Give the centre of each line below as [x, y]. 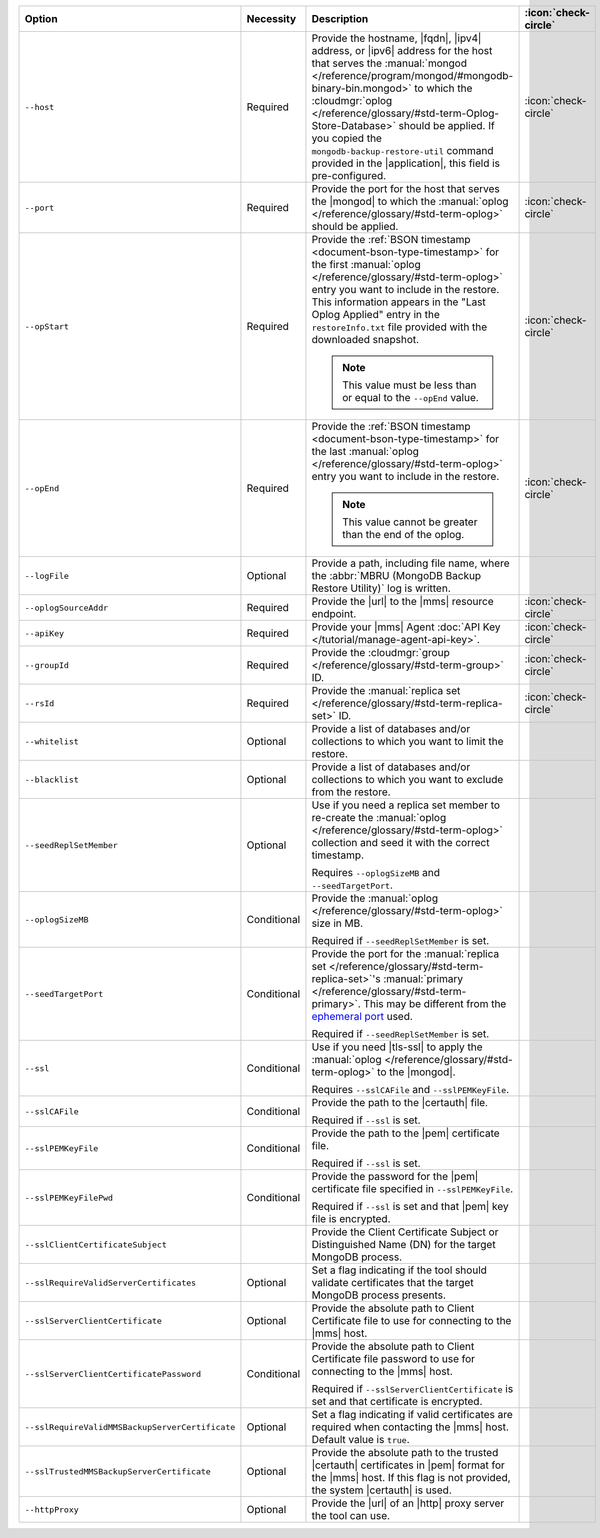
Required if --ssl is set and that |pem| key [410, 1206]
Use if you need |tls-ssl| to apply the [397, 1047]
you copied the [346, 138]
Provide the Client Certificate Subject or [405, 1232]
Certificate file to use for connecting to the [411, 1320]
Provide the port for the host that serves [405, 188]
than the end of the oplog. [403, 534]
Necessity [271, 18]
